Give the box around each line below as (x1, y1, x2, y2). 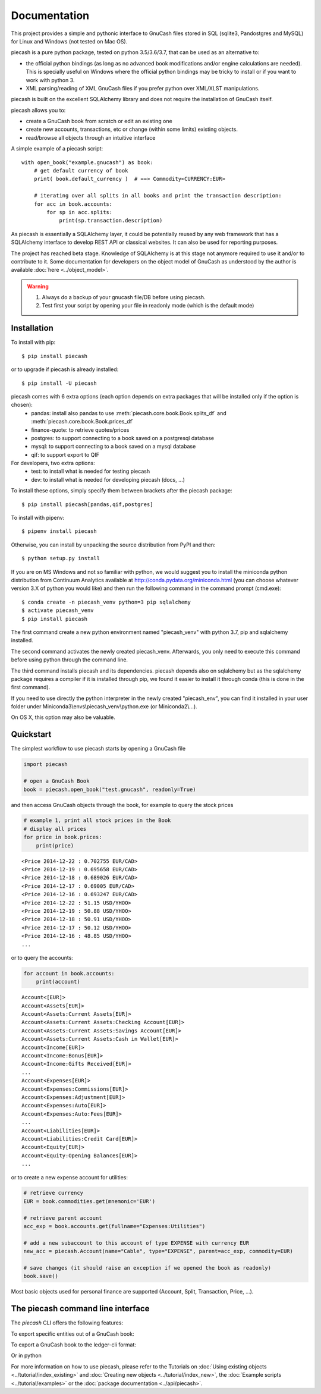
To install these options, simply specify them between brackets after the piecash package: (11, 487, 232, 494)
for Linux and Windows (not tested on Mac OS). (11, 37, 128, 45)
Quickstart (11, 729, 52, 740)
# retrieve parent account (23, 1214, 102, 1222)
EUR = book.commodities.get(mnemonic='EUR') (23, 1198, 156, 1204)
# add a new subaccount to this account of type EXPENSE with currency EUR (23, 1239, 250, 1246)
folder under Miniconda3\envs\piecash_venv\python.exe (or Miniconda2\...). (11, 703, 197, 710)
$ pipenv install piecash (21, 528, 97, 535)
